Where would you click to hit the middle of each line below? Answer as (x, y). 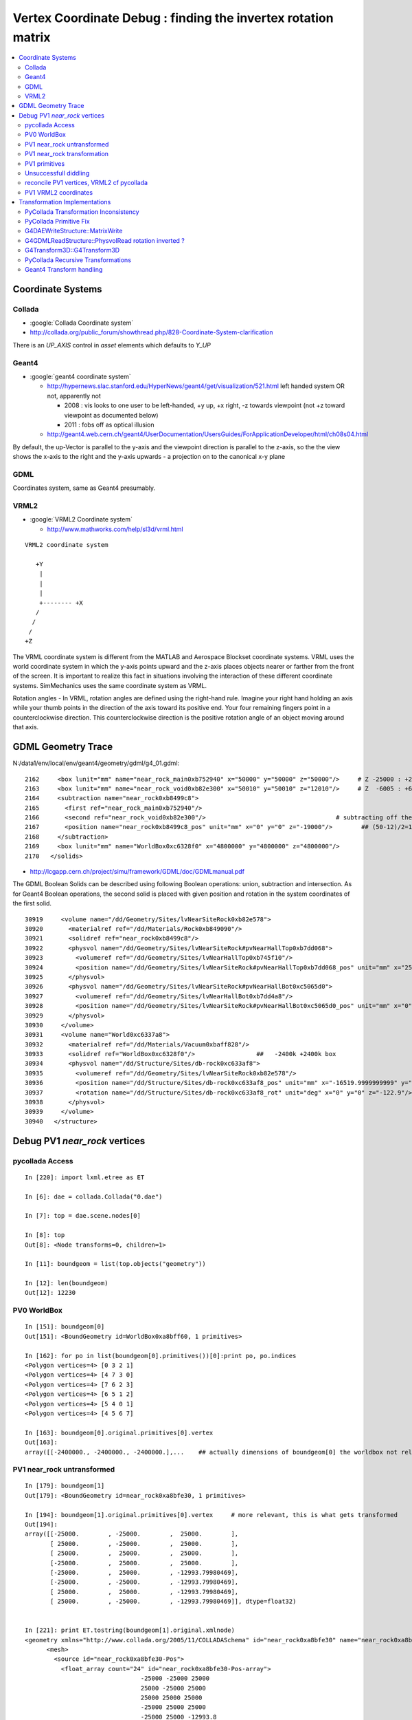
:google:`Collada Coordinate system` (82, 323)
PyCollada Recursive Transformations (78, 260)
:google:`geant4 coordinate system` (80, 377)
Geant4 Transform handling (64, 269)
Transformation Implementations (65, 202)
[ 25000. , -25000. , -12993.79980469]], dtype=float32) (173, 1602)
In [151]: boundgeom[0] (65, 1327)
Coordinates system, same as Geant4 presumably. (84, 488)
